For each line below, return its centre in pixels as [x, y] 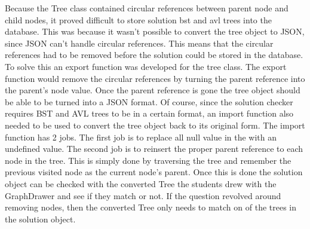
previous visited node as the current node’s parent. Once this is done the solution [154, 172]
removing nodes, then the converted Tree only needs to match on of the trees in [151, 207]
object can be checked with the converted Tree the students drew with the [141, 183]
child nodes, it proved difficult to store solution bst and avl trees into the [138, 19]
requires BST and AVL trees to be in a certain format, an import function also [149, 113]
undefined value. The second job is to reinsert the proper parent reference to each [154, 149]
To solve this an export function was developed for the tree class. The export [146, 66]
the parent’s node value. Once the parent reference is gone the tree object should [153, 90]
